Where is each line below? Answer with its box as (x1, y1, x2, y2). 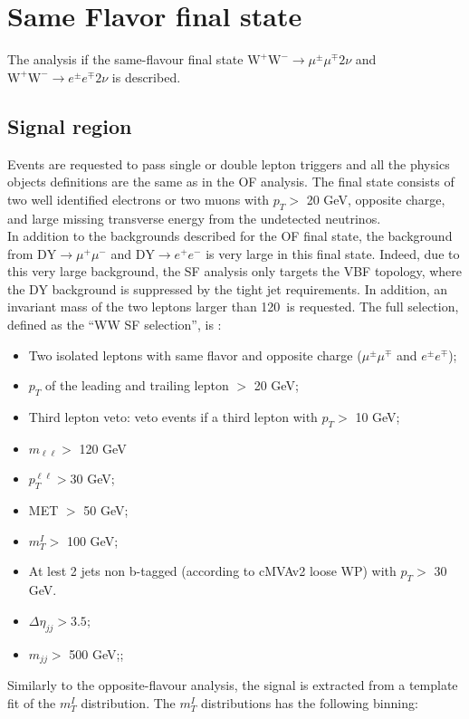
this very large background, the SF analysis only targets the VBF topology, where (7, 262, 462, 281)
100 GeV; (66, 531, 119, 550)
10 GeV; (355, 407, 400, 427)
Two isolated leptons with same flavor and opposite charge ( (28, 345, 362, 364)
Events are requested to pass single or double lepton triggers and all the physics (7, 154, 450, 173)
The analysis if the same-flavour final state (7, 50, 244, 69)
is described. (111, 67, 181, 86)
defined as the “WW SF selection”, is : (7, 315, 222, 334)
